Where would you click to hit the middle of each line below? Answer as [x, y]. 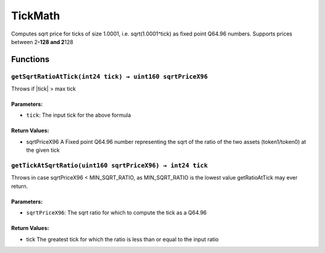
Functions [30, 59]
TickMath [36, 16]
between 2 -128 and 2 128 [42, 42]
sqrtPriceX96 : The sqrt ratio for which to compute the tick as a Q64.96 [116, 213]
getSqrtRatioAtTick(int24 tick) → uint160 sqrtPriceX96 [110, 77]
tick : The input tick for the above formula [79, 115]
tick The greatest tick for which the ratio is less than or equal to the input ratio [122, 239]
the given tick [43, 150]
